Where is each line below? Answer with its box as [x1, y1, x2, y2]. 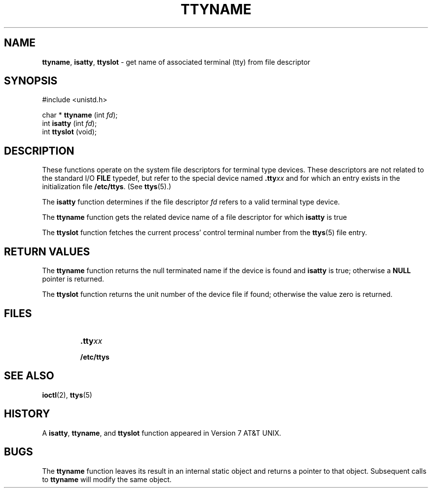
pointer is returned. [42, 275, 105, 284]
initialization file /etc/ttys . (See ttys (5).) [42, 182, 172, 191]
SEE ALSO [4, 369, 54, 382]
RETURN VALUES [4, 245, 90, 258]
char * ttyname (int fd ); [42, 111, 118, 120]
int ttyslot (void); [42, 127, 97, 136]
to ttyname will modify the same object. [42, 475, 172, 484]
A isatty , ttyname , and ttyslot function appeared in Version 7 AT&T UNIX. [42, 428, 282, 437]
